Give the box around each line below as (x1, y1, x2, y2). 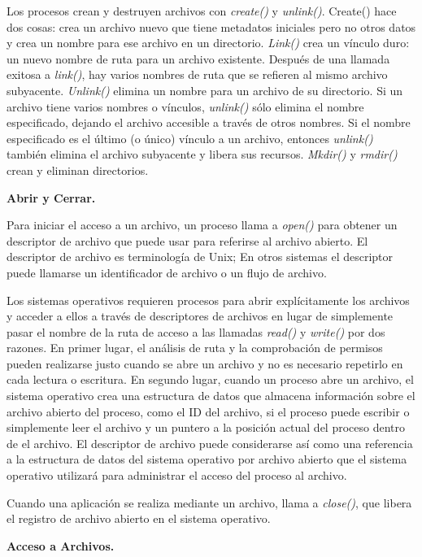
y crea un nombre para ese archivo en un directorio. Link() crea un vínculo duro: (7, 34, 410, 51)
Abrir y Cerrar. (7, 189, 96, 206)
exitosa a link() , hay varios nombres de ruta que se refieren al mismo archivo (7, 66, 388, 83)
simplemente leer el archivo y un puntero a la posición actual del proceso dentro (7, 419, 406, 436)
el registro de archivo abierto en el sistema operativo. (7, 510, 271, 527)
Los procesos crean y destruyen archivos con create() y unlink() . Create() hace (7, 2, 397, 19)
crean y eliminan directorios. (7, 161, 149, 178)
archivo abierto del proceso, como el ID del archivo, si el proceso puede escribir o (7, 403, 410, 420)
